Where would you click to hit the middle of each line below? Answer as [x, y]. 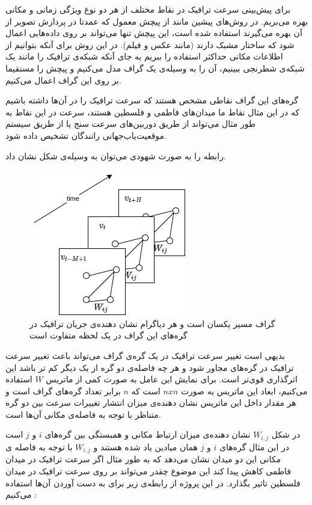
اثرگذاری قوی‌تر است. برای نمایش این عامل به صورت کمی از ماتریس [172, 379]
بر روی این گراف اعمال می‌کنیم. [63, 80]
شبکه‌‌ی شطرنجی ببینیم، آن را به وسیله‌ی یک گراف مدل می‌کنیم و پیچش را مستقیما [155, 68]
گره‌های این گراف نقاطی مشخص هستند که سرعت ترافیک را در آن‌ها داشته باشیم [152, 100]
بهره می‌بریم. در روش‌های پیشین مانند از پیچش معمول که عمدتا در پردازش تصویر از [157, 21]
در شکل [286, 434]
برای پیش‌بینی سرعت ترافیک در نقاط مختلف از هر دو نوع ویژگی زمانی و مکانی [148, 9]
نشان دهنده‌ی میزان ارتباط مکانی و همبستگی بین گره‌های [148, 434]
